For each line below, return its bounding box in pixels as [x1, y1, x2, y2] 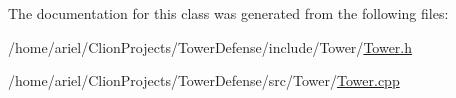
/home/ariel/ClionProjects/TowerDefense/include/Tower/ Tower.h [8, 36, 413, 57]
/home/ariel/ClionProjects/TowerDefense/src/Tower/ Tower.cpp [8, 70, 400, 91]
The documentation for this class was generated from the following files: [8, 3, 449, 23]
